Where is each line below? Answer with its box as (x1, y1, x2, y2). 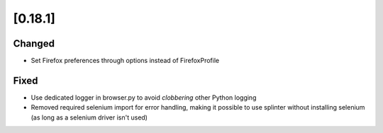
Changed (13, 37, 55, 50)
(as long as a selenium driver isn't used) (30, 113, 148, 122)
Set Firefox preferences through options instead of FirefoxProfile (30, 57, 220, 65)
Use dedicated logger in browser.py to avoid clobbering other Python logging (30, 93, 257, 102)
